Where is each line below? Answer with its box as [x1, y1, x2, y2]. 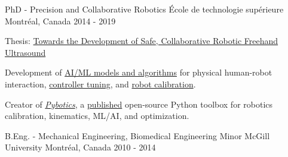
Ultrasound [5, 46, 46, 58]
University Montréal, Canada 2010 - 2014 [5, 141, 156, 153]
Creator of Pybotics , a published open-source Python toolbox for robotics [5, 98, 273, 110]
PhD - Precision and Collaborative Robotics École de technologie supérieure [5, 3, 284, 15]
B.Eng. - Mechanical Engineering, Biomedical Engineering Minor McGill [5, 129, 270, 142]
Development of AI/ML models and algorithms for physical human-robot [5, 66, 272, 78]
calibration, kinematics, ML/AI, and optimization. [5, 109, 189, 122]
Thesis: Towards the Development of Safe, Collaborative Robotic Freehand [5, 34, 278, 47]
